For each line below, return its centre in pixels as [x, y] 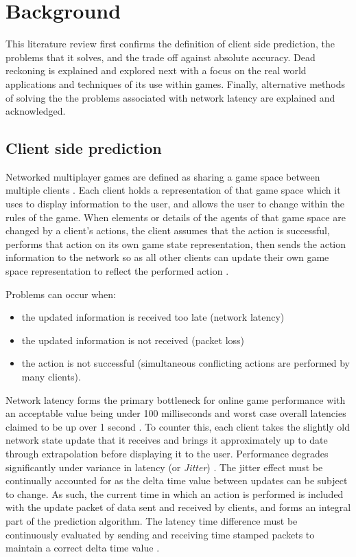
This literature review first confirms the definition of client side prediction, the [170, 44]
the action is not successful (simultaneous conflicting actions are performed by [186, 363]
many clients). [51, 377]
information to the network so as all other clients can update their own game [167, 257]
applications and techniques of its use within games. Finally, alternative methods [175, 83]
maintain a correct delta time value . [83, 548]
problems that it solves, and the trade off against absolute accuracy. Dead [161, 57]
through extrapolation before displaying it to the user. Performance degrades [167, 453]
